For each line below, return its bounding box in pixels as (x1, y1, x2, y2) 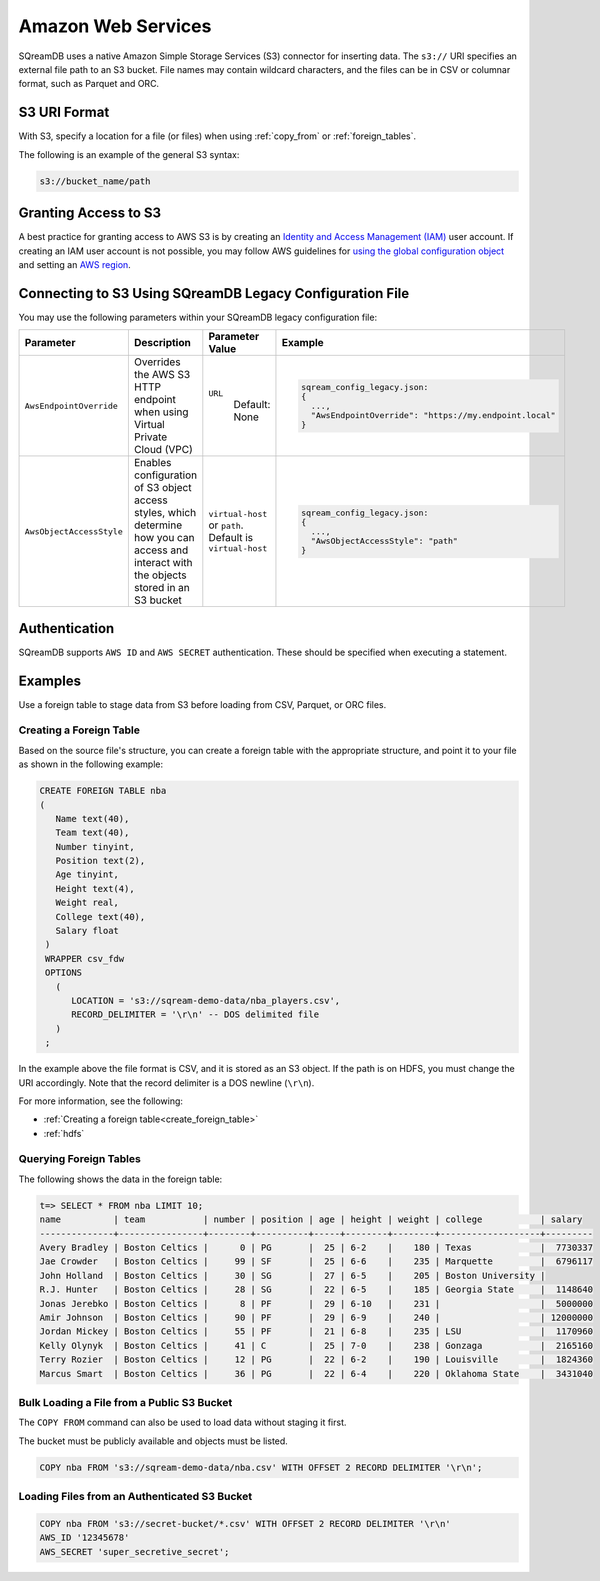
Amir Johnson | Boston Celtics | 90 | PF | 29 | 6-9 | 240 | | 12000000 (39, 1311, 594, 1323)
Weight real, (55, 897, 120, 909)
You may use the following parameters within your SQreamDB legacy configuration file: (18, 311, 378, 323)
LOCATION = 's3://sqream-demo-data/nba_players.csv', (71, 995, 341, 1006)
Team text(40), (55, 827, 130, 839)
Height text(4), (55, 883, 135, 894)
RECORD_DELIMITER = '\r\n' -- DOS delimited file (71, 1009, 320, 1020)
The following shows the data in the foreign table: (18, 1173, 223, 1185)
